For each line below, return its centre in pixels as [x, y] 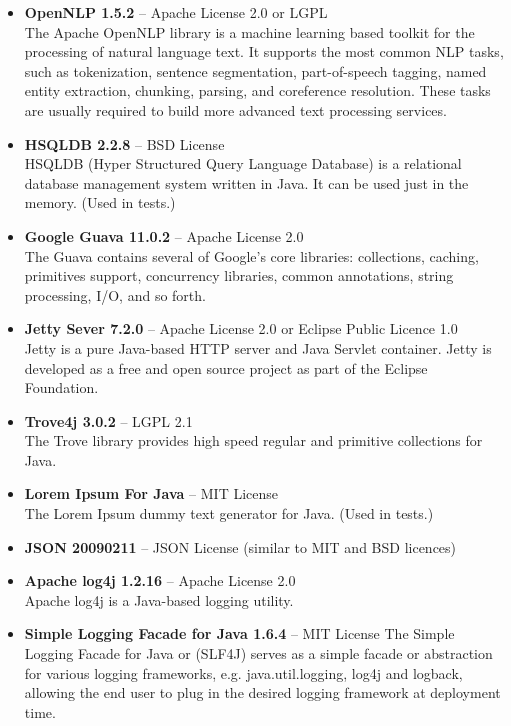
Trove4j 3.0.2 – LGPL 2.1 [108, 420]
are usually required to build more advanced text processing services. [235, 109]
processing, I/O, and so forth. [115, 294]
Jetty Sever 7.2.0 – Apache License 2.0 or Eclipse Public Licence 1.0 [241, 328]
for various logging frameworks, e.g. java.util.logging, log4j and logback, [243, 672]
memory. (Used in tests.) [100, 202]
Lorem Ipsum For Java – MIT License [151, 493]
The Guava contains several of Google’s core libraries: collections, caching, [251, 255]
